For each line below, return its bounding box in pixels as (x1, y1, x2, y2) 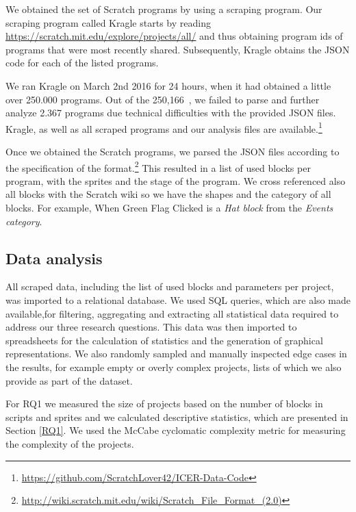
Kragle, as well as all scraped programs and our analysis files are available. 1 (5, 119, 322, 136)
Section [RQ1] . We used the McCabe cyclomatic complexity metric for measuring (5, 423, 346, 437)
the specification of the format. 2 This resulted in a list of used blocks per (5, 158, 311, 175)
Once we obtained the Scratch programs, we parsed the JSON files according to (5, 144, 340, 158)
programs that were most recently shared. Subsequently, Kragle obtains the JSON (5, 42, 350, 56)
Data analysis (5, 247, 103, 268)
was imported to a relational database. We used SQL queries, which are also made (5, 293, 351, 307)
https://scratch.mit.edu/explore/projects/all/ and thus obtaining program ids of (5, 29, 343, 43)
